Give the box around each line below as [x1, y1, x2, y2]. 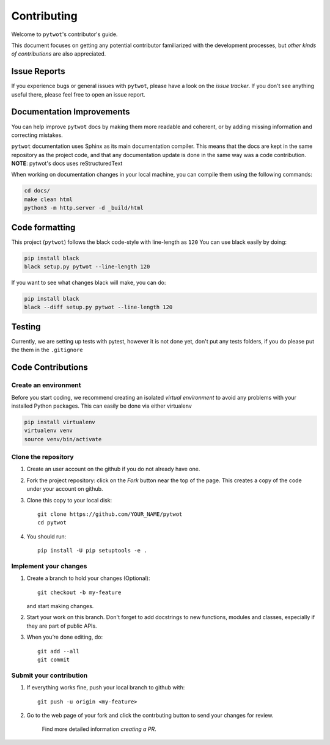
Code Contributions [11, 362, 89, 373]
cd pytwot [37, 519, 67, 526]
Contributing [11, 9, 78, 23]
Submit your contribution [11, 671, 88, 680]
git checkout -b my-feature [37, 589, 122, 596]
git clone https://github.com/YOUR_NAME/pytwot [37, 510, 183, 518]
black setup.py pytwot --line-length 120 [24, 263, 150, 270]
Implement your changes [11, 562, 87, 570]
